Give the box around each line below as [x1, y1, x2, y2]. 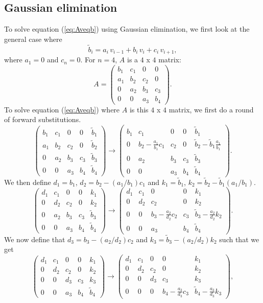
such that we [219, 234, 259, 244]
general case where [4, 33, 62, 44]
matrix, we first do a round [169, 104, 254, 114]
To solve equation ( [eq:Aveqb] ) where [4, 104, 120, 114]
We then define [4, 176, 51, 187]
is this [129, 104, 149, 114]
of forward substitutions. [4, 114, 81, 125]
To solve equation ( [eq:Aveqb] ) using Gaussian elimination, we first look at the [4, 24, 250, 34]
